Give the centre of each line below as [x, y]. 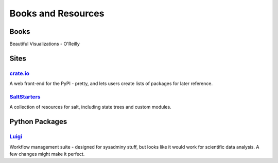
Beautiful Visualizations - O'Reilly [45, 44]
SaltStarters [25, 96]
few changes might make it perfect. [47, 154]
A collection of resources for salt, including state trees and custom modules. [91, 107]
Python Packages [38, 122]
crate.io [20, 73]
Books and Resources [57, 13]
